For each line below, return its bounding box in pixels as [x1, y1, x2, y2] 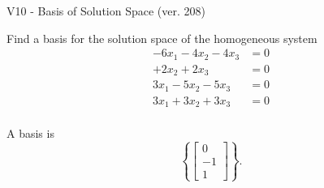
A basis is [6, 125, 54, 142]
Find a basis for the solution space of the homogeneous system [6, 29, 318, 46]
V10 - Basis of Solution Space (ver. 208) [6, 2, 205, 19]
